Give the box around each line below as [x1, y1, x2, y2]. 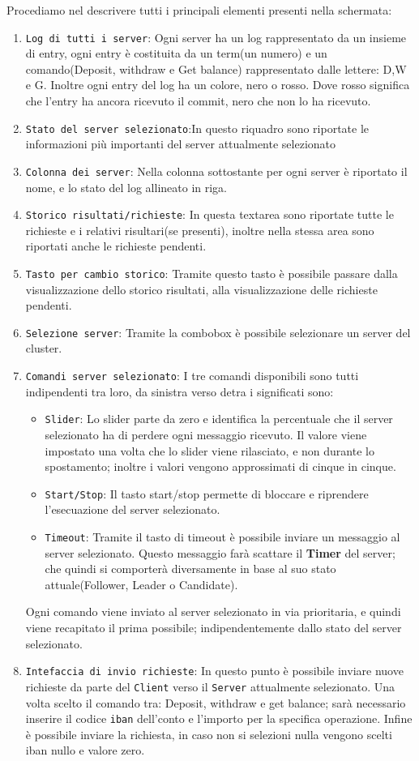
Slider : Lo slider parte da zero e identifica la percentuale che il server [45, 410, 393, 427]
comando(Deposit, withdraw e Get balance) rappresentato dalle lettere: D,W [25, 60, 407, 77]
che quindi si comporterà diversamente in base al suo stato [45, 560, 336, 577]
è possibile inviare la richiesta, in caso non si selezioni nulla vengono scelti [25, 725, 392, 742]
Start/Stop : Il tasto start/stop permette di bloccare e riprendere [45, 485, 369, 502]
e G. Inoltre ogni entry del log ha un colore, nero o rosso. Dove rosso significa [25, 76, 410, 93]
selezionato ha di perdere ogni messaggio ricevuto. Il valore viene [45, 425, 367, 442]
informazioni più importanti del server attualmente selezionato [25, 135, 336, 152]
